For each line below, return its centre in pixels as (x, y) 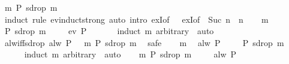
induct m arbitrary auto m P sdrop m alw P (130, 54)
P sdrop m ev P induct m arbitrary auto (109, 31)
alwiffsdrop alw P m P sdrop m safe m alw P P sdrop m (144, 42)
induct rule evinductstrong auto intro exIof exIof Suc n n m (136, 19)
